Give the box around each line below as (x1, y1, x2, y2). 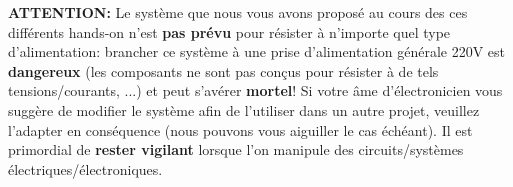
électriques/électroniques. (8, 158, 163, 179)
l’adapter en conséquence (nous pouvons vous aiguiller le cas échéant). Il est (8, 119, 473, 140)
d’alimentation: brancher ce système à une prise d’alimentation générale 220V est (8, 41, 506, 62)
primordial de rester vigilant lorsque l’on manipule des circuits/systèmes (8, 139, 464, 160)
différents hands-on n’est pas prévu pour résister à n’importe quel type (8, 21, 451, 42)
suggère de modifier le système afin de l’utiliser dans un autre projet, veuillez (8, 99, 480, 120)
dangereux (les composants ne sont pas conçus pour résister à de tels (8, 60, 439, 81)
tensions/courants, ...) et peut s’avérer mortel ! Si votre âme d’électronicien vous (8, 80, 503, 101)
